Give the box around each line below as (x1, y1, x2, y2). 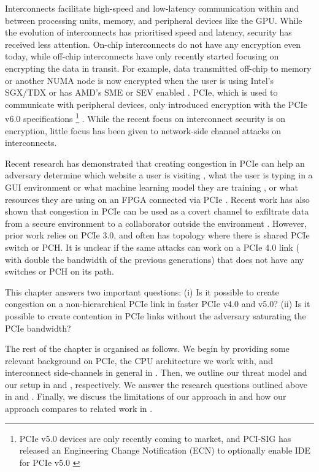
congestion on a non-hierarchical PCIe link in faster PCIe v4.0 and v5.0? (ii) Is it (5, 297, 310, 310)
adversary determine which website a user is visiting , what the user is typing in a (5, 169, 313, 181)
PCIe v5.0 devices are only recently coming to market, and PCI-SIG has (19, 432, 291, 444)
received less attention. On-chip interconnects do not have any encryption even (5, 37, 301, 50)
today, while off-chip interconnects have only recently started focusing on (5, 50, 279, 63)
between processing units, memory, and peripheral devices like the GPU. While (5, 13, 302, 26)
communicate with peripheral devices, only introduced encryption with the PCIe (5, 97, 307, 110)
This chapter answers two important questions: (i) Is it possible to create (5, 285, 279, 298)
